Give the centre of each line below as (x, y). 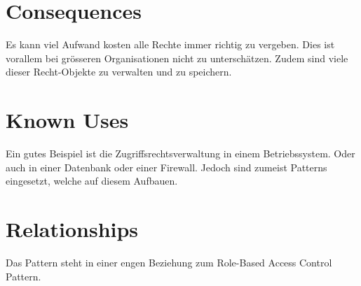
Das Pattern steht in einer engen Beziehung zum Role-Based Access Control (169, 262)
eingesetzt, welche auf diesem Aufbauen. (92, 181)
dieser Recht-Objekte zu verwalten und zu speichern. (119, 72)
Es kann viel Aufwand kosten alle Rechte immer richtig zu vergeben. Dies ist (170, 44)
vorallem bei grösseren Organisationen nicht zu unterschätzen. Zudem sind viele (177, 58)
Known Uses (67, 120)
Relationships (72, 229)
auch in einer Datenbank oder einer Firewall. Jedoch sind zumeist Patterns (166, 167)
